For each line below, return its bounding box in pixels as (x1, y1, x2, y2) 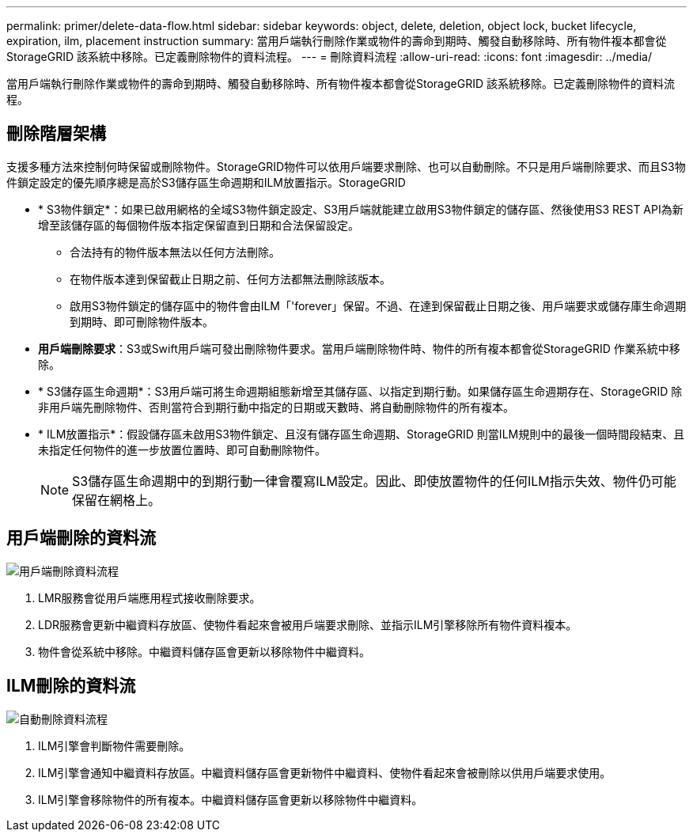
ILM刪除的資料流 (6, 676, 136, 696)
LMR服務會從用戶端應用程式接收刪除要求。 (38, 590, 261, 605)
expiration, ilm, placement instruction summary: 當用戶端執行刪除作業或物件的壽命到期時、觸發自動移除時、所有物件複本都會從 (6, 34, 667, 47)
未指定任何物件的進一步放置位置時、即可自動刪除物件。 (38, 442, 326, 457)
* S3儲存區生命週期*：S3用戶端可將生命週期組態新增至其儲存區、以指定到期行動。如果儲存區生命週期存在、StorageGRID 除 (38, 384, 683, 398)
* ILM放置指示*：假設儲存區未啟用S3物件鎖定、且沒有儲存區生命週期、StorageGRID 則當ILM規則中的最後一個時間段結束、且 (38, 427, 685, 441)
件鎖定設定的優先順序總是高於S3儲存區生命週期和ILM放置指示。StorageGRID (6, 175, 406, 189)
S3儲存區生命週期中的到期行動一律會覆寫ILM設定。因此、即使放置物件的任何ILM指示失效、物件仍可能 (72, 472, 676, 489)
